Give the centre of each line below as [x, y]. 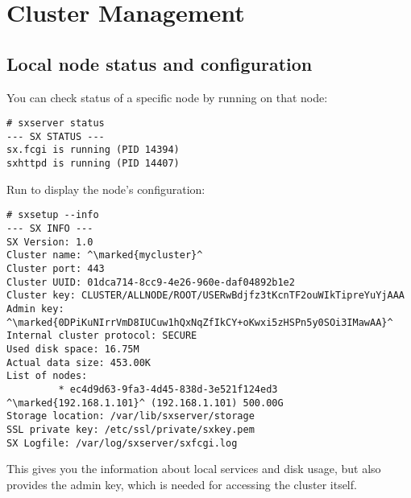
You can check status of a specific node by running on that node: [167, 97]
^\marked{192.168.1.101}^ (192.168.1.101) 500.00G [145, 403]
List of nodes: [47, 376]
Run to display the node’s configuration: [106, 189]
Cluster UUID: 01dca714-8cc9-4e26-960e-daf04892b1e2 [151, 282]
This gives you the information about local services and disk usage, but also [194, 469]
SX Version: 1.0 [50, 242]
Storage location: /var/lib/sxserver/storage [131, 416]
